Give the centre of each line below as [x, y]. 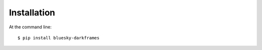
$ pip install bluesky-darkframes [58, 38]
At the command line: [30, 27]
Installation [32, 12]
